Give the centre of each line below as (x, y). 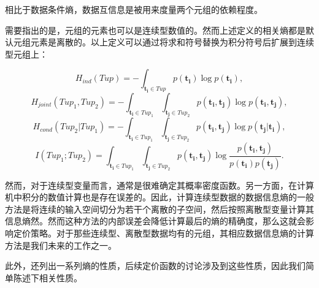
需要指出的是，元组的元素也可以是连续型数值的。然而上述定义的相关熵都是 (155, 30)
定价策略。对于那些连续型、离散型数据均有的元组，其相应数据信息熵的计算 (163, 233)
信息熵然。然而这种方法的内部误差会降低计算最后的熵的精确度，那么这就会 (155, 221)
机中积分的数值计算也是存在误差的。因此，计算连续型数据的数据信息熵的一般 (159, 197)
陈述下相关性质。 (48, 277)
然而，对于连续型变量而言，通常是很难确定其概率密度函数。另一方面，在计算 (159, 185)
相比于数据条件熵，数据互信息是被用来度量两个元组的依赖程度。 (134, 9)
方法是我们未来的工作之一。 (61, 245)
